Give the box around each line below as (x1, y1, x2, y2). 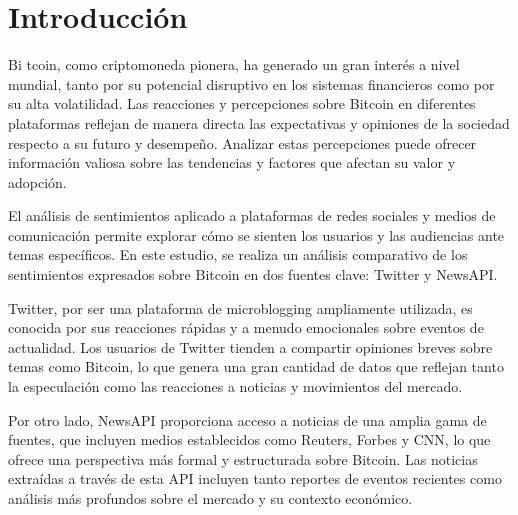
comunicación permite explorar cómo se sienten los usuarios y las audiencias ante (8, 224, 505, 245)
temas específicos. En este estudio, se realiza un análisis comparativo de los (8, 244, 468, 265)
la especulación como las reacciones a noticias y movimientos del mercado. (8, 376, 463, 397)
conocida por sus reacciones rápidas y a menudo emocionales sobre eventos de (8, 317, 484, 338)
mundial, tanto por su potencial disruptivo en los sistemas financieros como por (8, 73, 495, 94)
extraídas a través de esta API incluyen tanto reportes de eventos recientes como (8, 468, 502, 489)
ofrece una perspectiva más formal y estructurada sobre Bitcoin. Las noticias (8, 448, 478, 469)
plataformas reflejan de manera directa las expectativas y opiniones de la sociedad (8, 112, 510, 133)
